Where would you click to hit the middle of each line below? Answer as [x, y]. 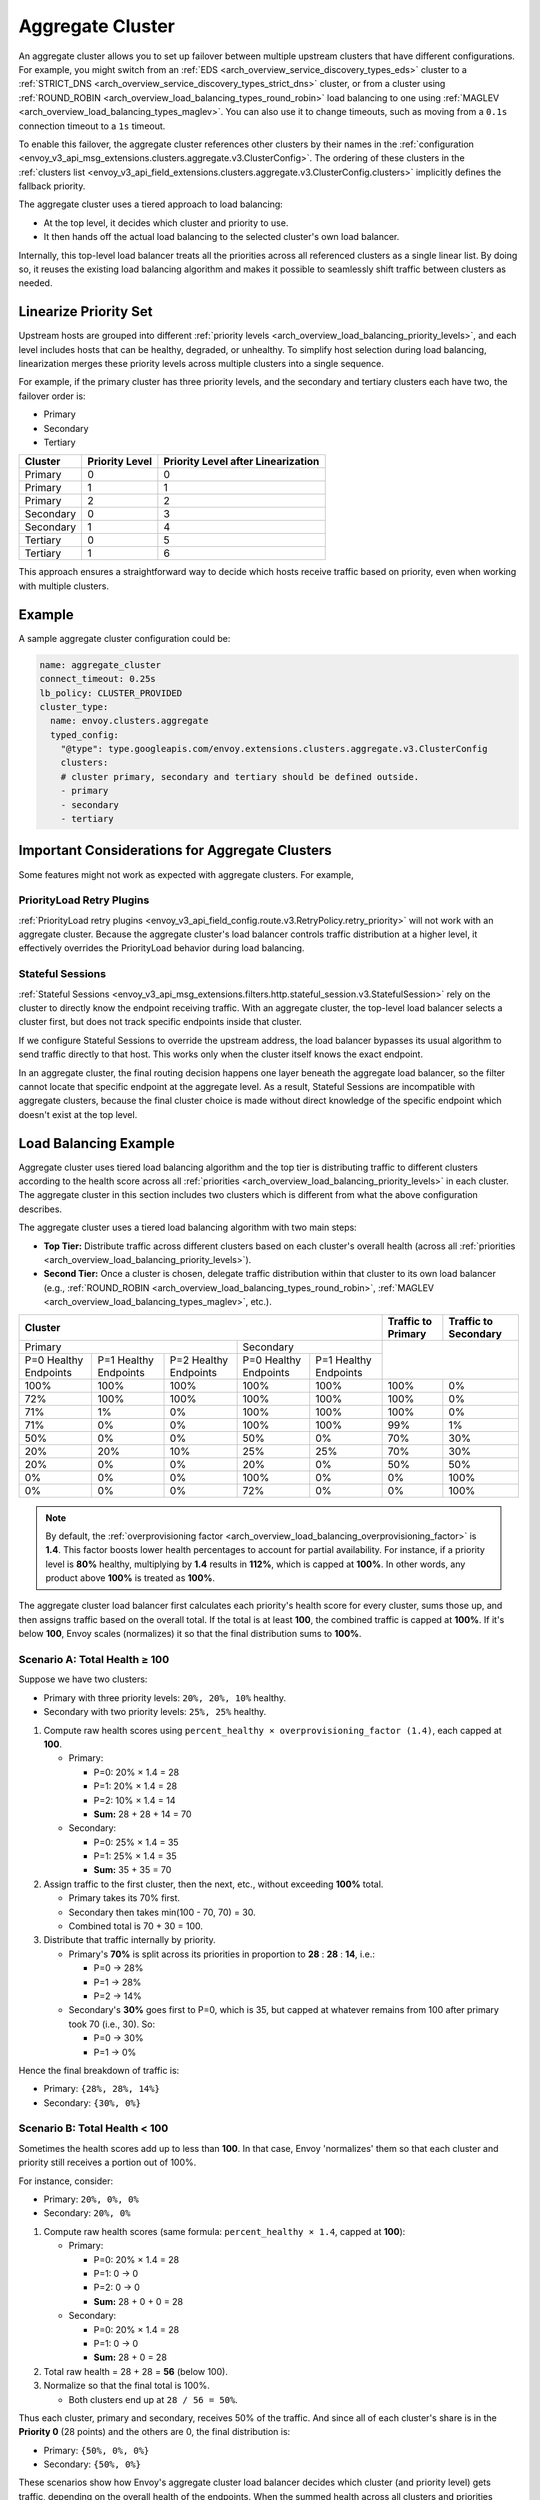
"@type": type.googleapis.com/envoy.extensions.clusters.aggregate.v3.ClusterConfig [274, 749]
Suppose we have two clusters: [83, 1679]
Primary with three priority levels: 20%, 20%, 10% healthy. [165, 1697]
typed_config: [85, 734]
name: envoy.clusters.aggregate [129, 721]
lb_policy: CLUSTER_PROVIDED [111, 693]
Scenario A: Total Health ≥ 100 [94, 1660]
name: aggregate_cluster [100, 664]
